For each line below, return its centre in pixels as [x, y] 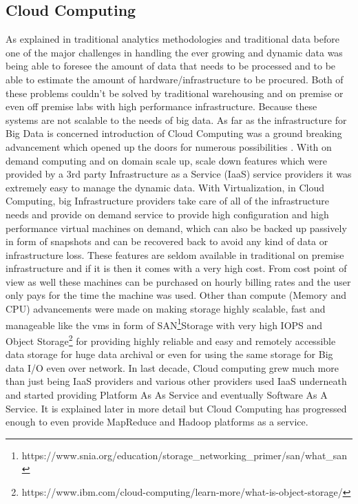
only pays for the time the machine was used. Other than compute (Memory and [176, 295]
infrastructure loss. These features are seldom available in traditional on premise [175, 254]
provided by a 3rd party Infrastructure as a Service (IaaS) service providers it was [179, 174]
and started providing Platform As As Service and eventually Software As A [167, 394]
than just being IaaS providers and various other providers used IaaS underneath [176, 381]
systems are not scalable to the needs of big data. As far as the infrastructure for [176, 119]
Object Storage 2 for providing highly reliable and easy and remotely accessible [171, 339]
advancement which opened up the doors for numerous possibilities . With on [169, 146]
